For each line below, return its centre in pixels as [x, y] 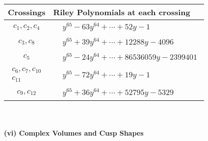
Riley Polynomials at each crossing [122, 12]
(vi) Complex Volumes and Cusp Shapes [74, 132]
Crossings [27, 12]
